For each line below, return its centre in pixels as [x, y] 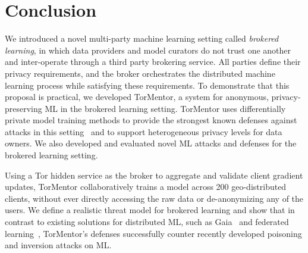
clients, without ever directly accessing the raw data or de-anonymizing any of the [154, 198]
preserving [23, 108]
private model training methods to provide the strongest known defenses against [151, 120]
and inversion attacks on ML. [58, 245]
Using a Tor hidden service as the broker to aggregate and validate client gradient [154, 175]
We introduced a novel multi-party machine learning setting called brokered [142, 38]
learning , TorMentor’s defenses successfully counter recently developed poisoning [153, 233]
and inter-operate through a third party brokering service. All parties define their [153, 62]
